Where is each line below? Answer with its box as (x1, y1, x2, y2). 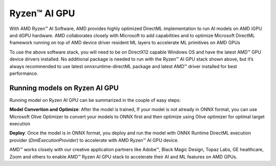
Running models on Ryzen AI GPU (9, 84, 119, 92)
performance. (9, 70, 38, 76)
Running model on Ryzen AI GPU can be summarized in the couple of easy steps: (9, 97, 181, 103)
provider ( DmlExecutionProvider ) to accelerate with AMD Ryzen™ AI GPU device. (9, 137, 179, 143)
